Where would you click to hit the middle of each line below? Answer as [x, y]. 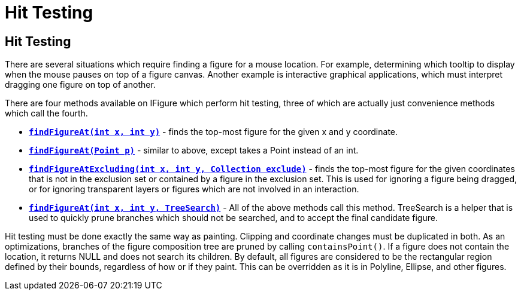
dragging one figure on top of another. [80, 85]
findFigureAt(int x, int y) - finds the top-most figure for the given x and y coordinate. [213, 132]
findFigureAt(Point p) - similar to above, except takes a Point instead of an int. [194, 150]
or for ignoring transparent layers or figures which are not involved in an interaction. [194, 189]
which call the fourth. [46, 113]
